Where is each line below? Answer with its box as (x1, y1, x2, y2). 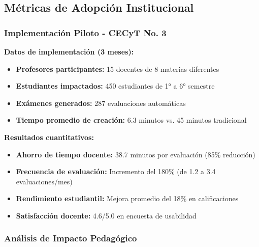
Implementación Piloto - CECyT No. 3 (4, 26, 167, 39)
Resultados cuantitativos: (4, 131, 94, 142)
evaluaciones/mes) (16, 176, 73, 186)
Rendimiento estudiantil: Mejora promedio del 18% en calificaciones (16, 193, 239, 204)
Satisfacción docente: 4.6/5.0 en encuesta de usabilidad (16, 210, 197, 221)
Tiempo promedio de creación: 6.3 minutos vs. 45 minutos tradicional (16, 115, 247, 125)
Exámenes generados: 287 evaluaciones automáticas (16, 97, 186, 108)
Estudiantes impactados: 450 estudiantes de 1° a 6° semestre (16, 80, 215, 91)
